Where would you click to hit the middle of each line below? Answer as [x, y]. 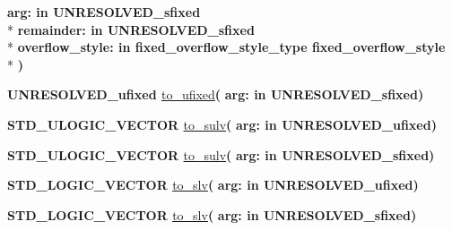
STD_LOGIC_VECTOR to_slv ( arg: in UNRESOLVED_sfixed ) [212, 214]
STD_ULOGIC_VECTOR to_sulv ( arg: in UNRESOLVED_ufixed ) [222, 124]
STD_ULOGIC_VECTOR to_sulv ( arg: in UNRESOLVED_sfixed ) [221, 154]
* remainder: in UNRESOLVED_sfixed [131, 29]
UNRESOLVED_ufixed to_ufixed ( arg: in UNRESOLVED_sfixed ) [216, 94]
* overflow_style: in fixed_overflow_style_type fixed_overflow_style [226, 47]
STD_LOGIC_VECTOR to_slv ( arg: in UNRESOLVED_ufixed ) [213, 185]
